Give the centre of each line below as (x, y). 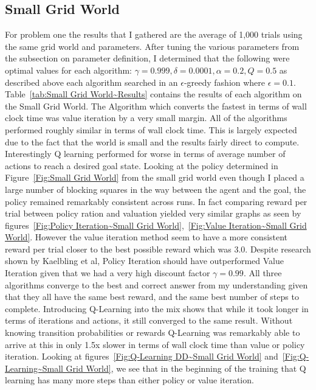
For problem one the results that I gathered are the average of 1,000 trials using (154, 34)
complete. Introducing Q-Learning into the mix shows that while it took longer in (157, 308)
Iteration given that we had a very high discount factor (108, 273)
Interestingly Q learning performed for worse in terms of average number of (145, 154)
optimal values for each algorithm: (68, 70)
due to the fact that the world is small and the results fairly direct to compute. (152, 141)
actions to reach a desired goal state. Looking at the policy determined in (142, 165)
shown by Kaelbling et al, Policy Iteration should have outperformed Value (145, 261)
